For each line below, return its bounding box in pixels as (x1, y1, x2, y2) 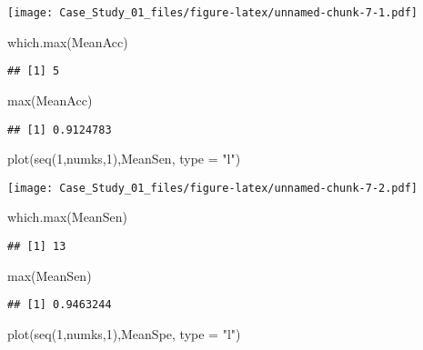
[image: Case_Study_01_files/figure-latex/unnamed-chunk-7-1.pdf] (7, 6, 418, 19)
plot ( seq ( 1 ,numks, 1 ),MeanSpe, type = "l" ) (7, 324, 241, 343)
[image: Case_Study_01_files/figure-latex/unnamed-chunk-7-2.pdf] (7, 181, 418, 195)
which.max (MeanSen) (7, 207, 127, 226)
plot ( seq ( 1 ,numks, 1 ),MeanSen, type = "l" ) (7, 149, 241, 168)
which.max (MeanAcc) (7, 32, 128, 51)
